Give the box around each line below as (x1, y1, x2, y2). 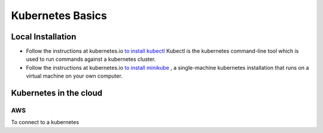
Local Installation (11, 32, 77, 42)
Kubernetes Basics (11, 9, 107, 22)
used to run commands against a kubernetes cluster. (26, 55, 156, 63)
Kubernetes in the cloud (11, 88, 103, 98)
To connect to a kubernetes (11, 119, 80, 126)
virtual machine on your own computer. (26, 72, 123, 80)
